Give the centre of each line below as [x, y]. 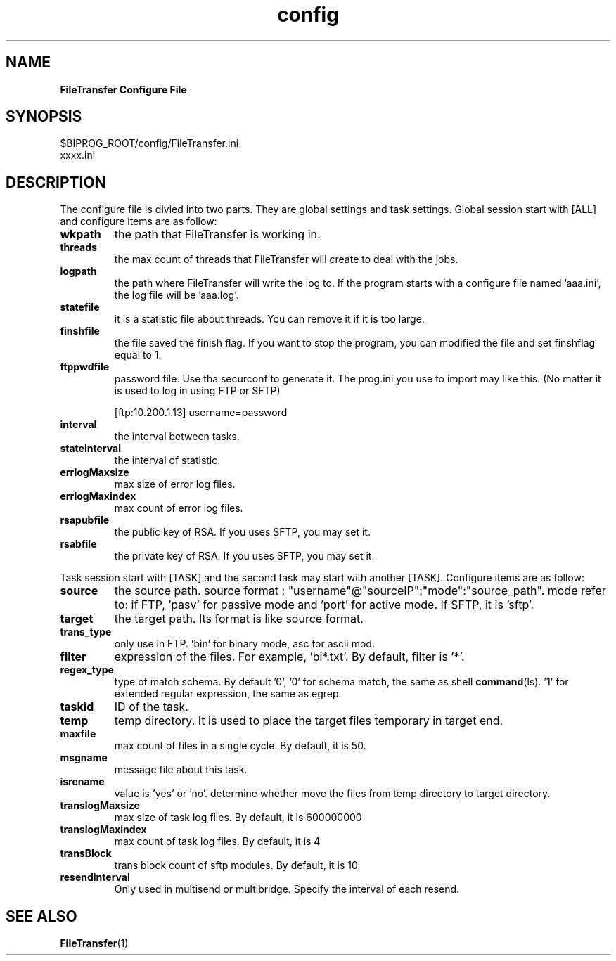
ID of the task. [151, 707]
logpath [78, 271]
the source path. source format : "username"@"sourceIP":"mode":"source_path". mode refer [360, 591]
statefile [80, 307]
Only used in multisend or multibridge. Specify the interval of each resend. [287, 889]
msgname [84, 758]
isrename [82, 782]
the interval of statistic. [167, 460]
